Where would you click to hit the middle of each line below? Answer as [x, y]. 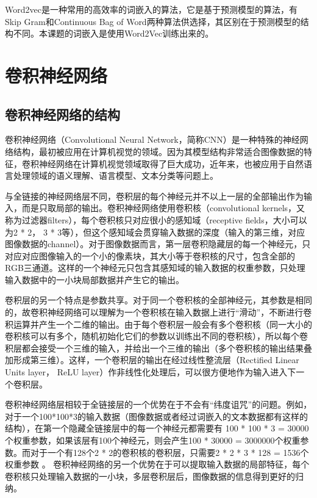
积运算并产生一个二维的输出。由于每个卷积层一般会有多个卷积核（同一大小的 [158, 324]
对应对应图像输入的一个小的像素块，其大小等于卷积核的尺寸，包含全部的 [150, 255]
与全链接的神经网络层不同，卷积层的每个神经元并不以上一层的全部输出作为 [154, 196]
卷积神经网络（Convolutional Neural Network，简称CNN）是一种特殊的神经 [152, 139]
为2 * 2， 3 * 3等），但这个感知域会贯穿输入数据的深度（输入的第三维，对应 [155, 232]
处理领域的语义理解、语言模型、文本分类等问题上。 [116, 175]
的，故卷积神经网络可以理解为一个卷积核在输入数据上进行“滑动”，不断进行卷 [158, 312]
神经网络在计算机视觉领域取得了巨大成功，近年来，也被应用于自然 [171, 163]
